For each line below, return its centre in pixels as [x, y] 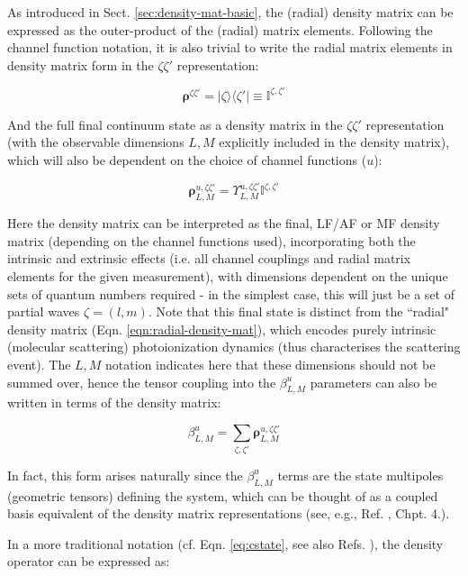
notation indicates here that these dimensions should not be [270, 365]
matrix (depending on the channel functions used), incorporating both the [211, 240]
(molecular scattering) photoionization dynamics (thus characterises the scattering [234, 347]
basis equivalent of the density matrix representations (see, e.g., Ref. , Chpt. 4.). [229, 513]
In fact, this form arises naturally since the [125, 475]
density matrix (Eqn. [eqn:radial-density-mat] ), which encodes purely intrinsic [222, 329]
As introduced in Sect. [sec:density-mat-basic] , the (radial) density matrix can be [230, 12]
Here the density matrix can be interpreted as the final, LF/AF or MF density [224, 223]
